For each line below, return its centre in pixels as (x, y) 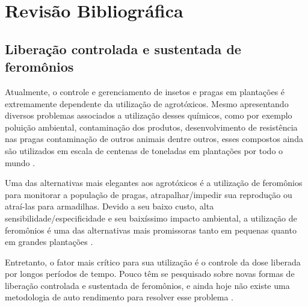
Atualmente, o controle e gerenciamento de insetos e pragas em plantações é (145, 91)
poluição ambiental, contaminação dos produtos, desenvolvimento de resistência (151, 127)
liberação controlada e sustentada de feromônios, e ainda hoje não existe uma (147, 285)
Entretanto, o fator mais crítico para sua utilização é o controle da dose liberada (153, 262)
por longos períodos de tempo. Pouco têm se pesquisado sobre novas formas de (150, 274)
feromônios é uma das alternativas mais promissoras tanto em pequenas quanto (151, 230)
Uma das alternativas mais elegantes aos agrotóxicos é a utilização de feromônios (154, 183)
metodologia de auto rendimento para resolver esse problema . (119, 297)
